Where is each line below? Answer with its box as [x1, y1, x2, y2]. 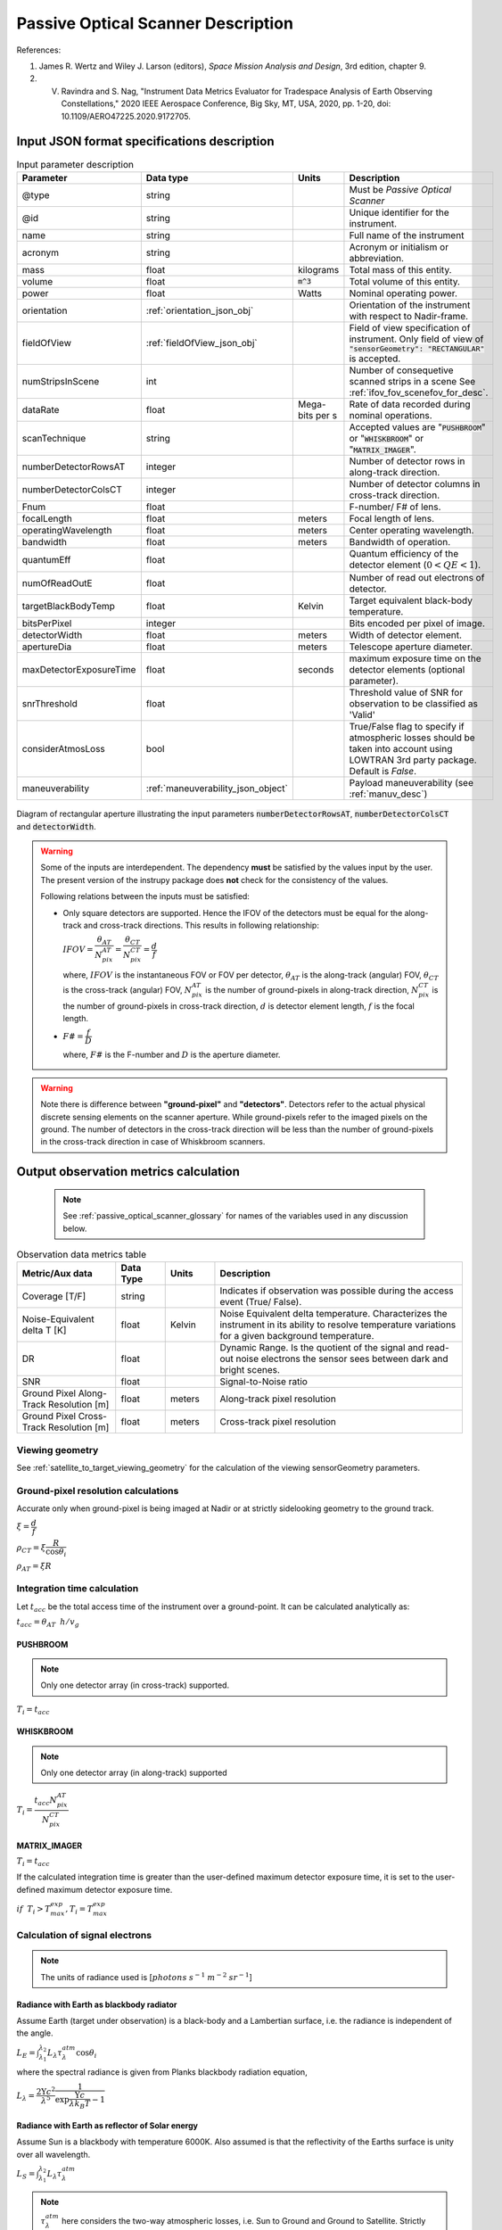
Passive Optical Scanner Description [16, 13, 294, 33]
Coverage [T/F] [21, 1290, 86, 1302]
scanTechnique [21, 432, 86, 444]
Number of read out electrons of [349, 572, 485, 584]
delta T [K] [21, 1325, 67, 1337]
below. [62, 1223, 87, 1234]
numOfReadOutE [21, 577, 93, 590]
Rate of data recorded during [349, 398, 471, 410]
